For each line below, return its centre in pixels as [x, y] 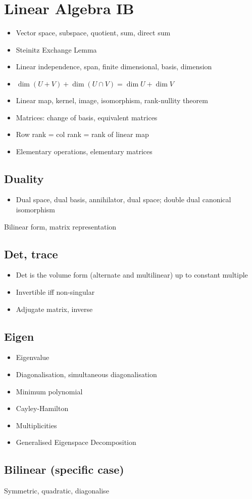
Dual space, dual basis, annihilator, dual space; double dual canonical [123, 199]
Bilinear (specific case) [64, 469]
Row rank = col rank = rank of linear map [82, 134]
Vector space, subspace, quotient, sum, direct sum [93, 33]
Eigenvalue [33, 357]
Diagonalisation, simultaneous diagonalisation [86, 374]
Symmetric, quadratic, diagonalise [57, 491]
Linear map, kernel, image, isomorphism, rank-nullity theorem [112, 100]
